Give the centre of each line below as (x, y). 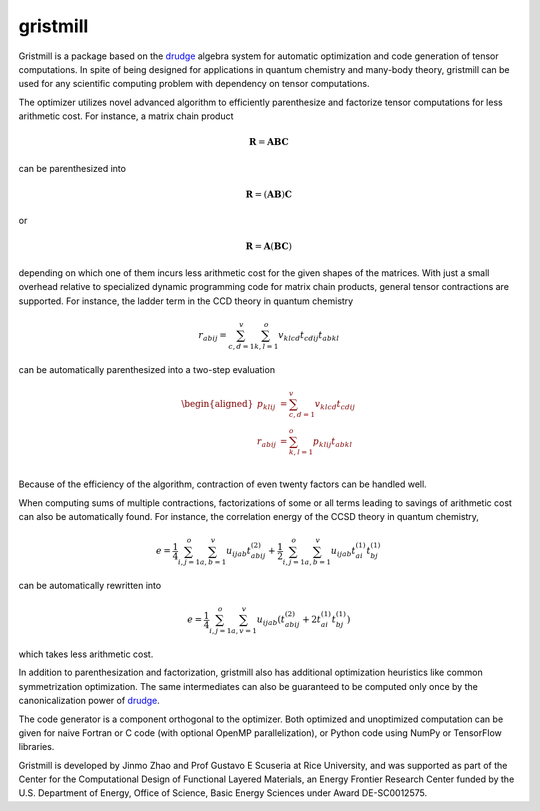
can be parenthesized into (72, 168)
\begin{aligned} (217, 403)
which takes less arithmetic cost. (86, 654)
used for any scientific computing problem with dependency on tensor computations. (194, 84)
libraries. (36, 747)
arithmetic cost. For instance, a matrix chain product (126, 116)
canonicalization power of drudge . (89, 701)
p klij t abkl (332, 442)
